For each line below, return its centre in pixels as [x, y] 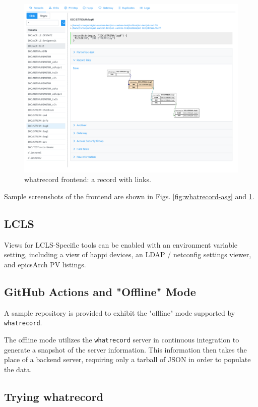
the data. [18, 369]
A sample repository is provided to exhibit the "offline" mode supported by [120, 312]
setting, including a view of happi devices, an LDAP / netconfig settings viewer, [128, 254]
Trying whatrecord [54, 396]
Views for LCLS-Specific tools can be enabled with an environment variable [121, 244]
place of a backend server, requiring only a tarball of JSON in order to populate [127, 359]
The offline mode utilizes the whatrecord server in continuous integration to [122, 339]
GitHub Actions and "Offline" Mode [100, 291]
